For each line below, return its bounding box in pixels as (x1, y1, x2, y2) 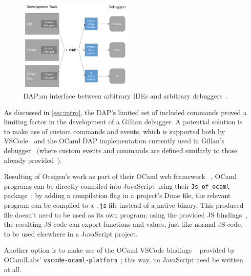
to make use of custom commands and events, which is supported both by (4, 126, 225, 136)
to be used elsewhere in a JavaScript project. (4, 228, 138, 238)
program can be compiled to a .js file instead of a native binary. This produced (4, 199, 244, 210)
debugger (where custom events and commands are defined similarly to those (4, 145, 238, 155)
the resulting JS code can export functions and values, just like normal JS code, (4, 219, 243, 229)
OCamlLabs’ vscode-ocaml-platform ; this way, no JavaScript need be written (4, 255, 243, 264)
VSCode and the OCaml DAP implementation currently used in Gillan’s (4, 136, 225, 146)
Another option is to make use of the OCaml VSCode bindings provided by (4, 245, 235, 255)
